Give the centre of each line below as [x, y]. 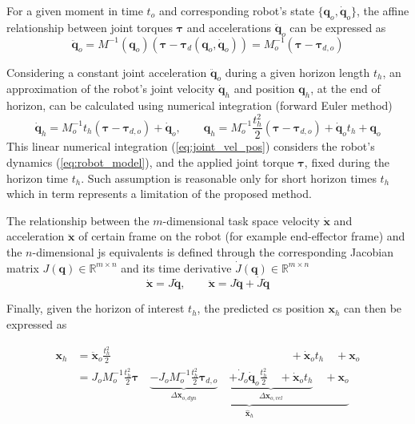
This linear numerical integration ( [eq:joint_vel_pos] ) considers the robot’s [191, 146]
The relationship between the [78, 220]
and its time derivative [176, 267]
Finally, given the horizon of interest [96, 308]
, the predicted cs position [261, 308]
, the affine [383, 10]
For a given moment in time [75, 10]
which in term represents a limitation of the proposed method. [159, 194]
